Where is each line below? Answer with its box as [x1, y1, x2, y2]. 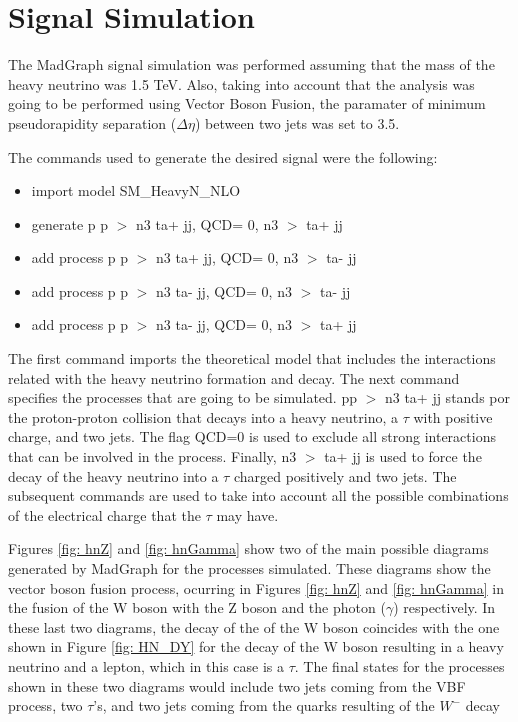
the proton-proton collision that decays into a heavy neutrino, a [8, 406, 398, 427]
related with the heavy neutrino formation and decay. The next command [8, 367, 460, 388]
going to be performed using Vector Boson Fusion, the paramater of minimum [8, 93, 486, 114]
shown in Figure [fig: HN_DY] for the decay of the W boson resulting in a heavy [8, 636, 504, 657]
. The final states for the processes [294, 655, 505, 676]
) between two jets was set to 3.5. [194, 112, 400, 133]
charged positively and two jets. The [233, 465, 457, 486]
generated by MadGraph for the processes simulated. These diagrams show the [8, 558, 491, 578]
